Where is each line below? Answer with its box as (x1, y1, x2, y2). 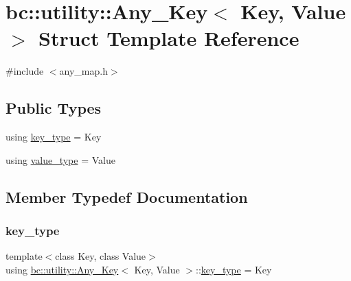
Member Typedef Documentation (5, 186, 248, 207)
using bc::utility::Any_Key (5, 262, 119, 276)
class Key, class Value (55, 249, 146, 263)
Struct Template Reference (38, 24, 299, 52)
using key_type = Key (5, 130, 102, 144)
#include (5, 64, 44, 78)
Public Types (5, 97, 102, 119)
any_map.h (59, 64, 108, 78)
